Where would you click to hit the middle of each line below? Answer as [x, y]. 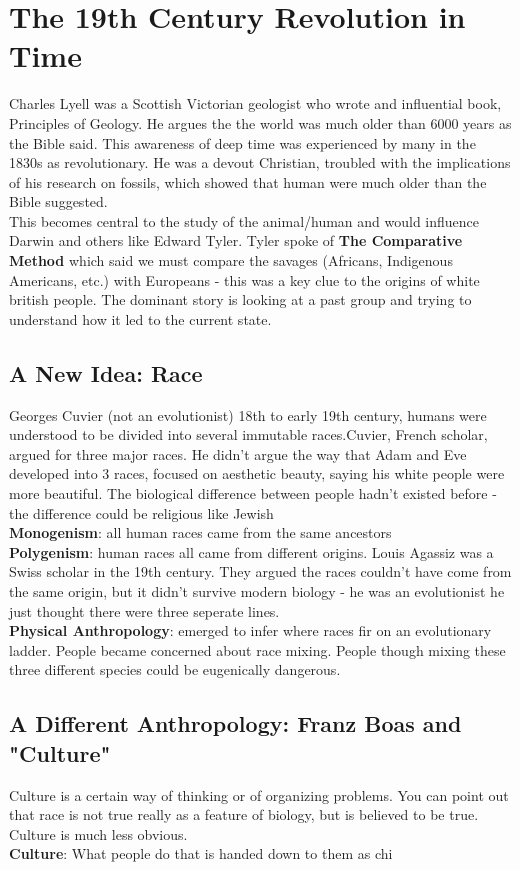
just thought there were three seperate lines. [144, 610]
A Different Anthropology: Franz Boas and [235, 723]
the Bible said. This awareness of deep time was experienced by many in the [242, 142]
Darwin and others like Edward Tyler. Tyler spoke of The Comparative [236, 240]
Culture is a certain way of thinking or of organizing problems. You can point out [259, 794]
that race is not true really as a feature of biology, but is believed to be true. [244, 814]
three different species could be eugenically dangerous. [175, 669]
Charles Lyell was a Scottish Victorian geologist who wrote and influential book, [255, 103]
